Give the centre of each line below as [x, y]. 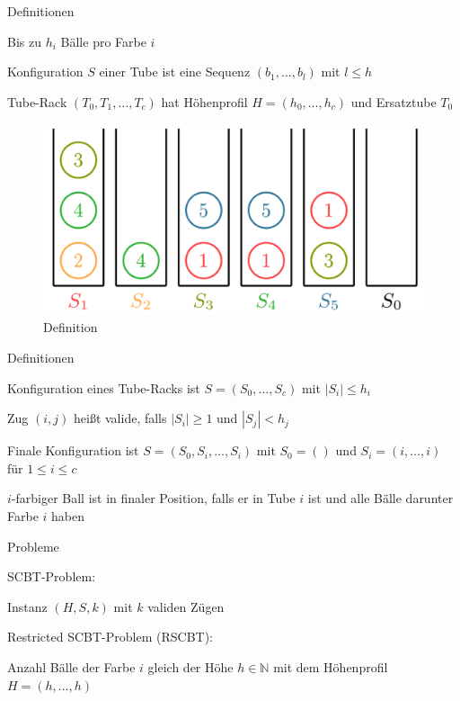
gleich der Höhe [190, 666]
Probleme [33, 546]
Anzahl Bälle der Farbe [71, 666]
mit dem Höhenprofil [331, 666]
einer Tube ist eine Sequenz [175, 72]
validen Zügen [186, 606]
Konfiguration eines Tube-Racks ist [104, 387]
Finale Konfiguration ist [73, 450]
